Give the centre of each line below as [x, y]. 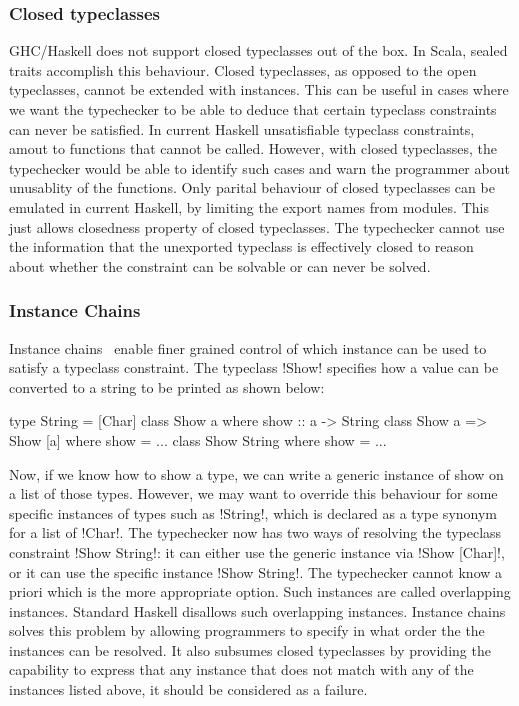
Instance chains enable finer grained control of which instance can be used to [248, 347]
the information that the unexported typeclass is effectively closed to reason [241, 246]
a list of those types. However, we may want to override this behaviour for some [253, 493]
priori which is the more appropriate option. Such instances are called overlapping [260, 591]
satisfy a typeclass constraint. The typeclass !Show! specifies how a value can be [254, 367]
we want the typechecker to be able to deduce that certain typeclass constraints [253, 109]
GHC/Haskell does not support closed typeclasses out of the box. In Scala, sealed [258, 50]
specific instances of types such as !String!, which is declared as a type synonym [253, 512]
